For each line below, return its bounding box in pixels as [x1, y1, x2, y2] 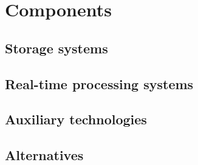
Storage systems [5, 38, 108, 57]
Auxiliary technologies [5, 110, 147, 129]
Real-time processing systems [5, 74, 194, 93]
